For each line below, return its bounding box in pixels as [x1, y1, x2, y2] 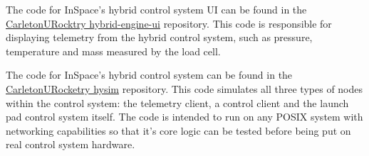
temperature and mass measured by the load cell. [6, 43, 221, 58]
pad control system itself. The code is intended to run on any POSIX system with [6, 109, 363, 124]
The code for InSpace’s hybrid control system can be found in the [6, 67, 293, 82]
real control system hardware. [6, 137, 135, 152]
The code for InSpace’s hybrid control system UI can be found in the [6, 2, 307, 16]
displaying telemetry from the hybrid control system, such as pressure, [6, 30, 313, 45]
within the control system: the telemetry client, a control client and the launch [6, 95, 349, 110]
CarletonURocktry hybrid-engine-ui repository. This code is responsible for [6, 16, 332, 30]
